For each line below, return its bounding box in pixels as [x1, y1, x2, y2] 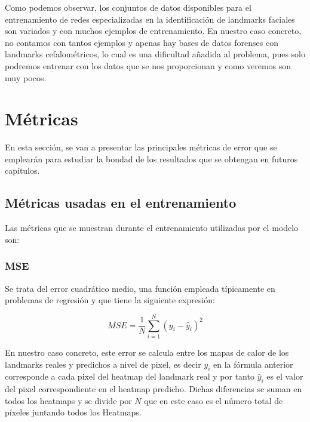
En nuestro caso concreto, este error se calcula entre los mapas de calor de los [5, 346, 289, 358]
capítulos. [5, 164, 40, 177]
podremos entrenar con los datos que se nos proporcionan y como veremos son [5, 59, 291, 72]
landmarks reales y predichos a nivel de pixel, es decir [5, 358, 201, 370]
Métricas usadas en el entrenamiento [5, 193, 237, 212]
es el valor [266, 370, 303, 383]
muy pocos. [5, 71, 47, 84]
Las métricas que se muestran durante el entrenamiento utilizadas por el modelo [5, 221, 299, 234]
